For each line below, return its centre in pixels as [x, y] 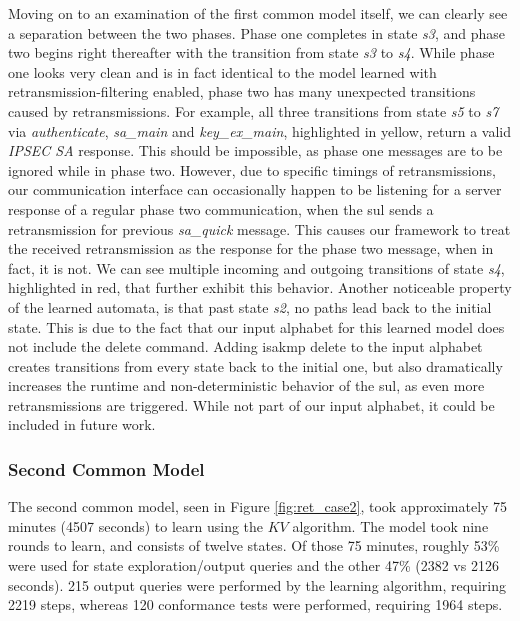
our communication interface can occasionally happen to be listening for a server [255, 189]
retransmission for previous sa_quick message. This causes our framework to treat [259, 228]
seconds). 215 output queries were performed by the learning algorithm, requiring [257, 584]
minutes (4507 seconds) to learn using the [136, 525]
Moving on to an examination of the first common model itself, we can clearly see [258, 13]
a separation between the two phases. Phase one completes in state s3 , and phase [256, 32]
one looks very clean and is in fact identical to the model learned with [222, 71]
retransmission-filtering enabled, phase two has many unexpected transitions [242, 91]
